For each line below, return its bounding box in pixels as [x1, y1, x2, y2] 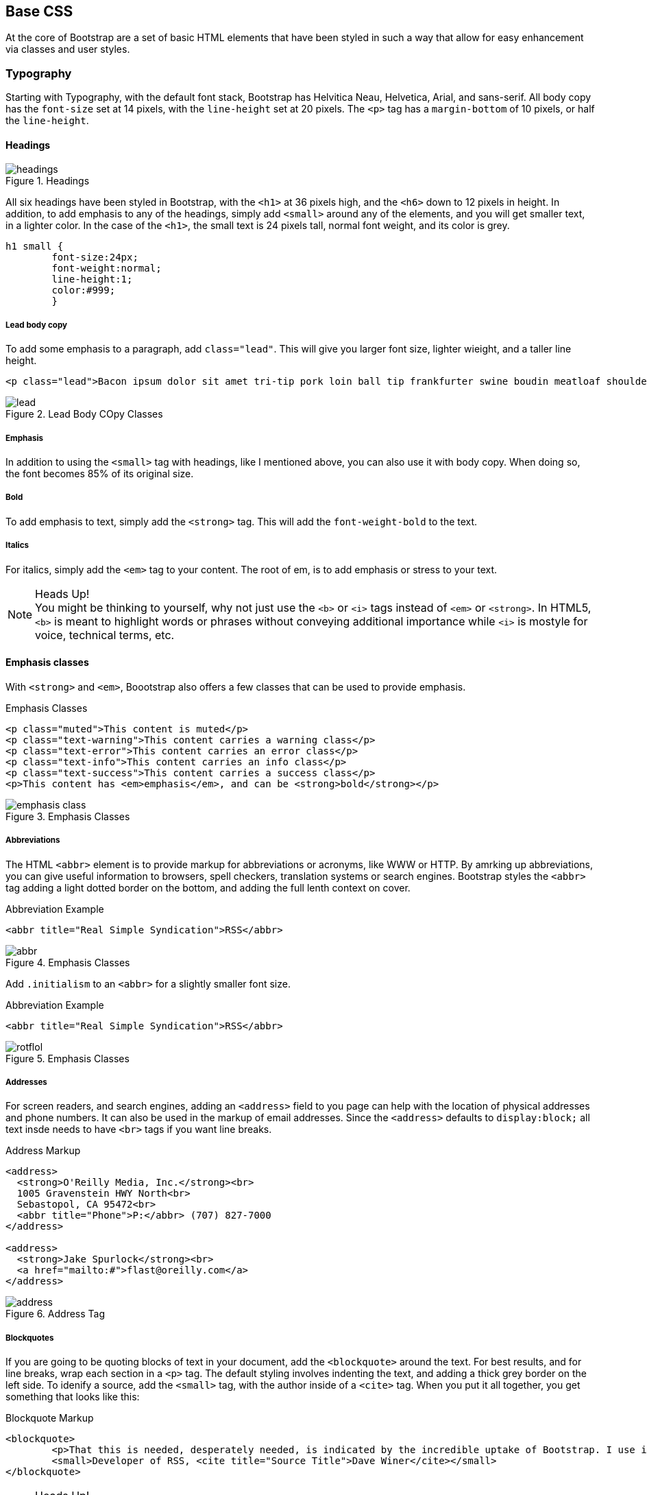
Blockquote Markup [5, 1412, 94, 1424]
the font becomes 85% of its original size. [5, 467, 194, 479]
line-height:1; [51, 274, 133, 285]
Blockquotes [5, 1332, 54, 1343]
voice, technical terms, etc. [35, 627, 175, 642]
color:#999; [51, 285, 116, 296]
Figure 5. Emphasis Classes [5, 1052, 130, 1064]
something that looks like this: [5, 1391, 140, 1403]
